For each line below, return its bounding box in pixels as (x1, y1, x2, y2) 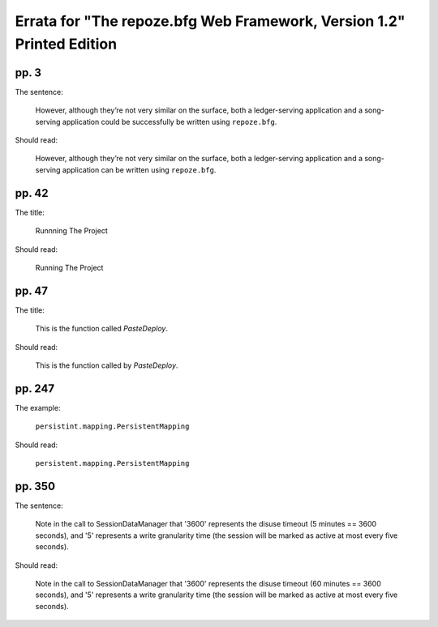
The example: (15, 403, 61, 412)
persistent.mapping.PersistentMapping (35, 459, 190, 468)
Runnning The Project (35, 226, 109, 236)
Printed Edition (15, 35, 118, 53)
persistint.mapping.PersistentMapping (35, 422, 190, 431)
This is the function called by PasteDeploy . (35, 360, 178, 370)
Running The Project (35, 262, 104, 272)
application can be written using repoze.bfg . (62, 164, 217, 174)
